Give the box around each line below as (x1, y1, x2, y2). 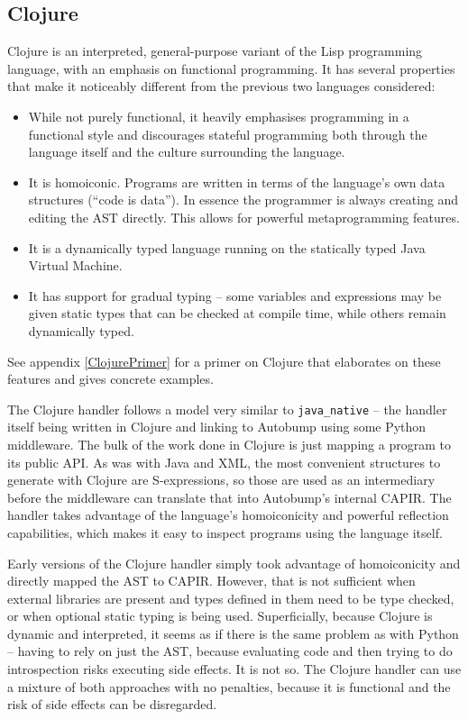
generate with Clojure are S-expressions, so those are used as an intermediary (7, 470, 436, 489)
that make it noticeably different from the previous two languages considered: (7, 77, 436, 96)
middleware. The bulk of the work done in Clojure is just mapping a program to (7, 434, 451, 453)
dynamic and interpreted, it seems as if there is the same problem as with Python (7, 623, 459, 642)
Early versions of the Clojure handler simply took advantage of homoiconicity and (7, 553, 461, 572)
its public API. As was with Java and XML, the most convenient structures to (7, 452, 441, 471)
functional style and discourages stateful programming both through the (28, 124, 427, 143)
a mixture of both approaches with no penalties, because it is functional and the (7, 677, 451, 696)
